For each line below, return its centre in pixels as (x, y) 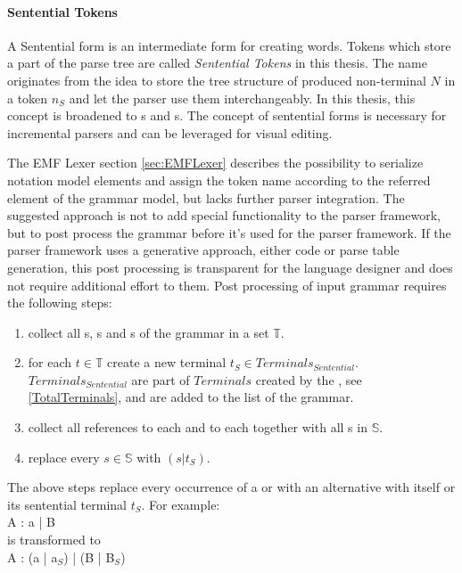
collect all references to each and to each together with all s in (198, 427)
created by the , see (309, 379)
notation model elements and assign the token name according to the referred (219, 180)
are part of (161, 379)
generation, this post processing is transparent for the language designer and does (230, 267)
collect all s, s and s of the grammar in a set (148, 332)
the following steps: (60, 303)
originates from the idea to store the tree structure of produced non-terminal (217, 80)
